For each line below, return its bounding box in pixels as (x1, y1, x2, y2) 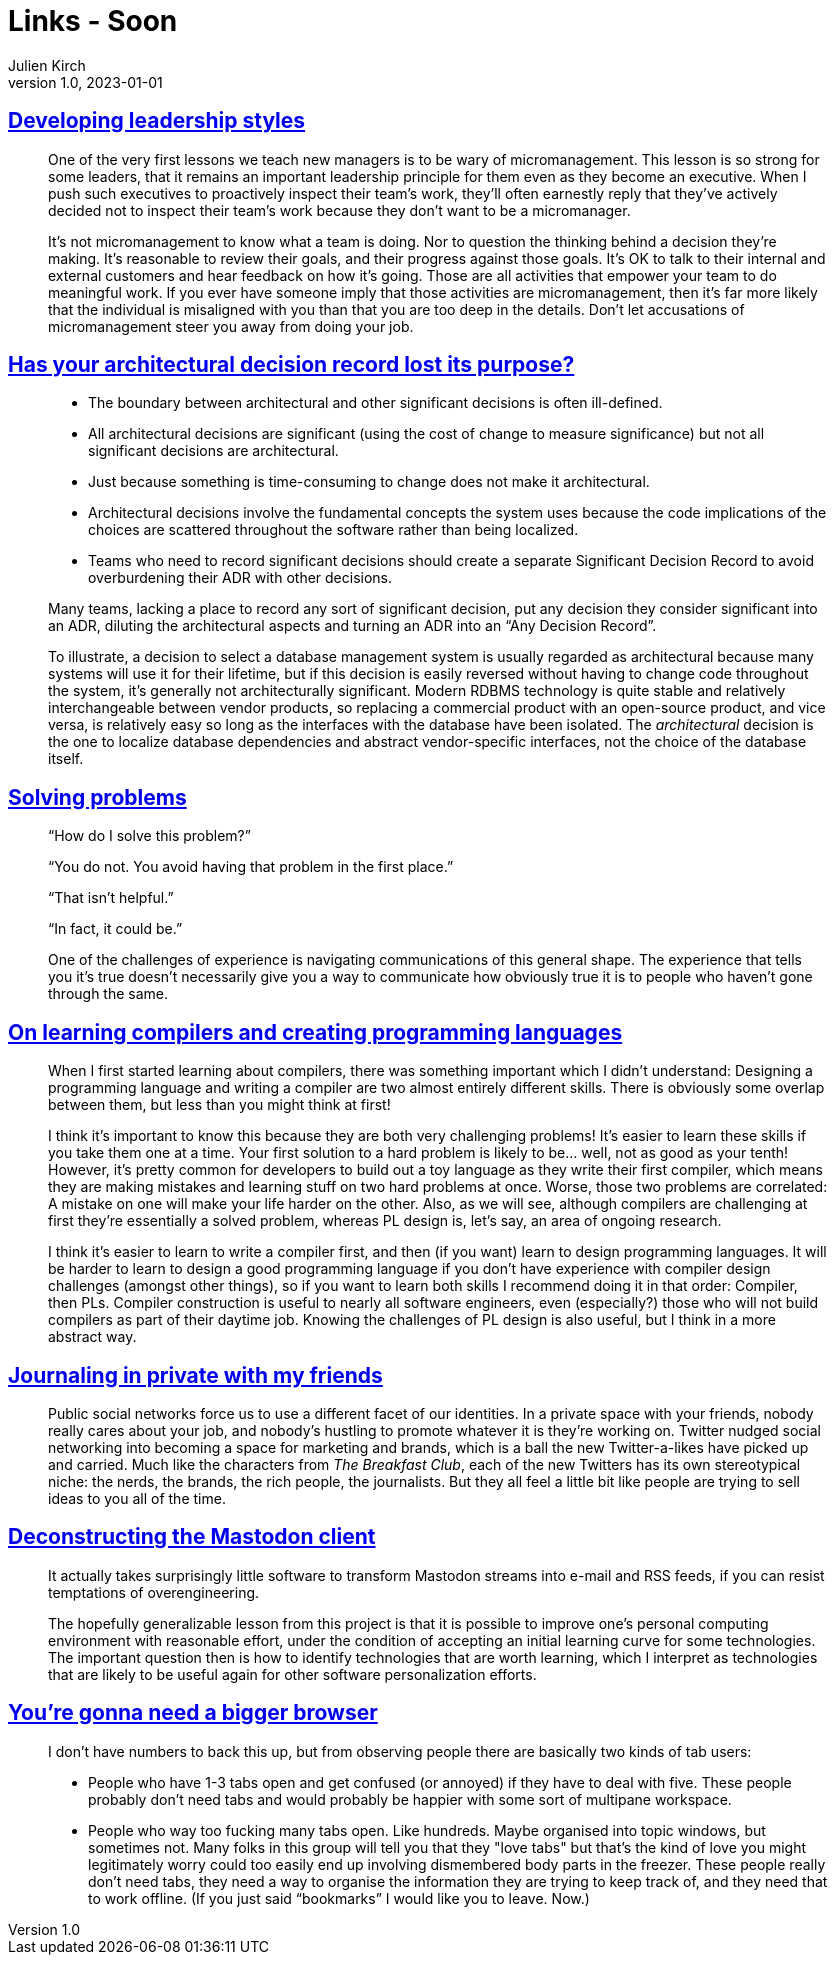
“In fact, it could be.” (48, 920, 183, 938)
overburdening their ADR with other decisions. (88, 569, 393, 587)
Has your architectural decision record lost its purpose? (8, 352, 575, 378)
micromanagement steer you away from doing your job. (48, 317, 414, 335)
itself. (48, 750, 84, 768)
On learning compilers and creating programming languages (8, 1019, 623, 1045)
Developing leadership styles (8, 108, 306, 134)
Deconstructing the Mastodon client (8, 1524, 376, 1550)
